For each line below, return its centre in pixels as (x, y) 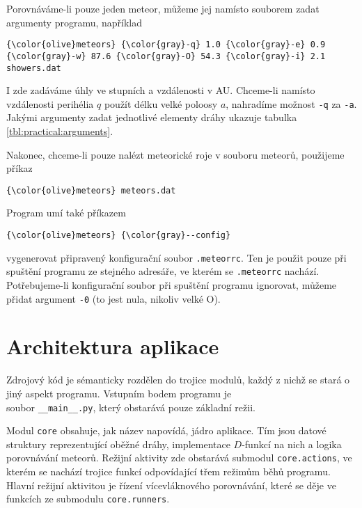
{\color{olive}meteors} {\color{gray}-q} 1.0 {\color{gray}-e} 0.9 (166, 45)
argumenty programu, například (74, 22)
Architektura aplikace (113, 346)
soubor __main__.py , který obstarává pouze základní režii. (131, 407)
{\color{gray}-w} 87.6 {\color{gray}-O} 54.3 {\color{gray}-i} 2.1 (166, 56)
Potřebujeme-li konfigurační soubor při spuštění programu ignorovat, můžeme (172, 285)
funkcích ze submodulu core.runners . (88, 499)
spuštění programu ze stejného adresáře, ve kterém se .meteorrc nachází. (163, 271)
